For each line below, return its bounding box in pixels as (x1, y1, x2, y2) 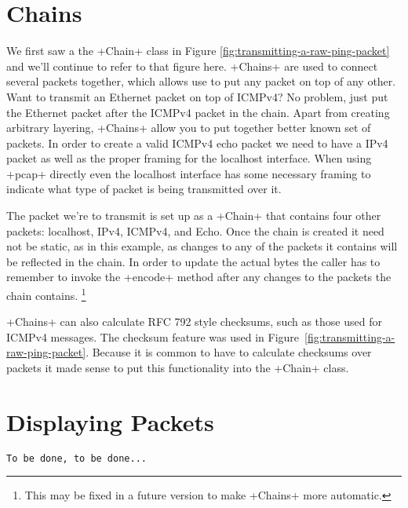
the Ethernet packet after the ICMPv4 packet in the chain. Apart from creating (6, 104, 390, 120)
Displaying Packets (6, 405, 214, 437)
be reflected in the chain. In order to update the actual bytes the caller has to (6, 253, 381, 269)
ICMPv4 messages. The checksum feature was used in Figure (6, 328, 300, 345)
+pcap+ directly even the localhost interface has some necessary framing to (6, 165, 371, 181)
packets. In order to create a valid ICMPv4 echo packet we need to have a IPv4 (6, 134, 388, 151)
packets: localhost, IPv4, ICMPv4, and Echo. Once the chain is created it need (6, 222, 384, 239)
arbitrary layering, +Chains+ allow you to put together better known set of (6, 119, 371, 136)
